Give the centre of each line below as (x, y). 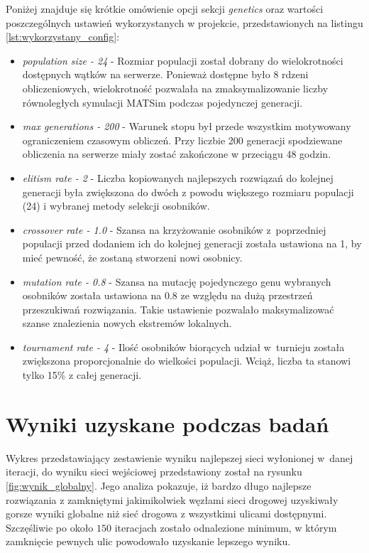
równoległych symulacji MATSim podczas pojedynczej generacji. (163, 102)
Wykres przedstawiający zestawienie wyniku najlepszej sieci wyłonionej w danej (180, 457)
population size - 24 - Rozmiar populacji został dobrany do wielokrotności (183, 60)
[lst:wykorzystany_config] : (63, 37)
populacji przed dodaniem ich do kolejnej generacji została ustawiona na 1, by (192, 243)
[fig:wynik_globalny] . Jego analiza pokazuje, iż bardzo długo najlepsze (159, 485)
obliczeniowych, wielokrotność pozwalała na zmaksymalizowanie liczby (175, 88)
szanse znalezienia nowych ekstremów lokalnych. (127, 323)
